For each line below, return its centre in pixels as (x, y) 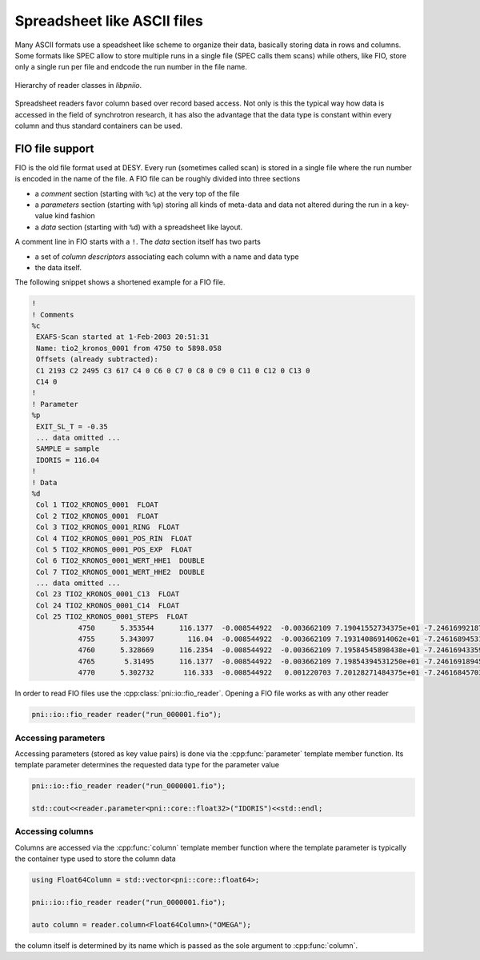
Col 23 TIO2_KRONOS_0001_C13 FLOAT (108, 594)
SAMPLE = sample (68, 449)
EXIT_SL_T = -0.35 (72, 426)
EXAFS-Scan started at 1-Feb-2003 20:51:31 (123, 337)
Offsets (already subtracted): (98, 359)
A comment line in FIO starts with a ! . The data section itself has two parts (138, 242)
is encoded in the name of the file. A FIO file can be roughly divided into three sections (158, 179)
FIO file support (54, 148)
